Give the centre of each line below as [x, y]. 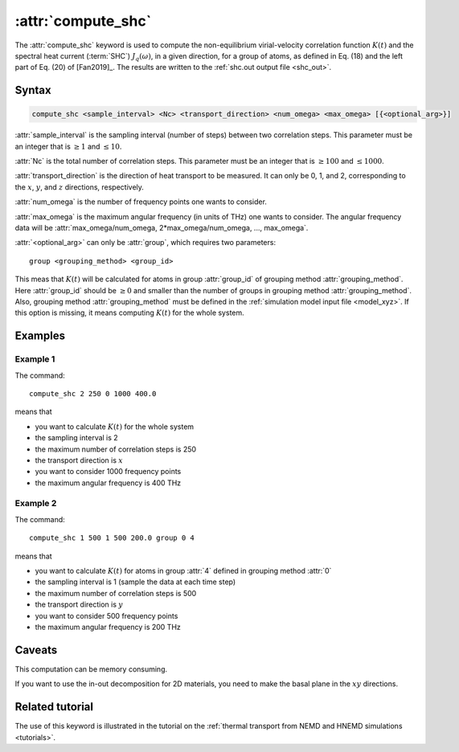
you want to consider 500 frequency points [107, 615]
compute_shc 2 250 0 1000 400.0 [93, 393]
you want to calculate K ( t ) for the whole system [115, 427]
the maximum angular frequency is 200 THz [108, 627]
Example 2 [36, 504]
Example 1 [35, 359]
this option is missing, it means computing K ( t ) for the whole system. [129, 313]
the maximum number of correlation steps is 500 [116, 593]
